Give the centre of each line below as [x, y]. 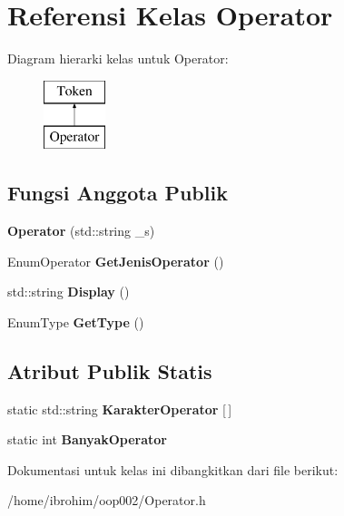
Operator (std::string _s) [81, 231]
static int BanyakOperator [88, 439]
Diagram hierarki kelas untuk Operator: [118, 58]
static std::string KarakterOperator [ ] [120, 409]
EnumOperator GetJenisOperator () [116, 261]
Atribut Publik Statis [110, 370]
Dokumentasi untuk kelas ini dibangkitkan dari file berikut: [173, 469]
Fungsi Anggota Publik [118, 193]
